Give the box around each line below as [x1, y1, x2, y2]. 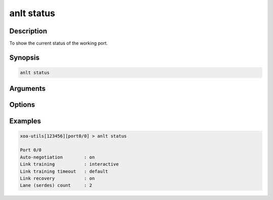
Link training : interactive [20, 162, 119, 167]
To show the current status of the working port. [9, 40, 108, 46]
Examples [9, 117, 41, 125]
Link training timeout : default [20, 168, 108, 174]
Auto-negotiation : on [20, 154, 95, 160]
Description [9, 27, 48, 35]
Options [9, 101, 35, 109]
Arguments [9, 84, 46, 93]
